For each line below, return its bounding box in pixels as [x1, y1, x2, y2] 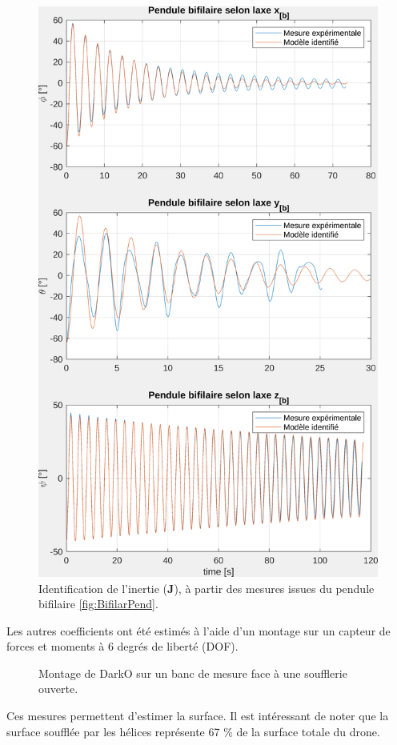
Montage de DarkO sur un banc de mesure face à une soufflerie [38, 664, 347, 681]
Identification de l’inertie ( [38, 579, 168, 596]
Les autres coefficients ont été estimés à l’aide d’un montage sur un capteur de [6, 622, 391, 639]
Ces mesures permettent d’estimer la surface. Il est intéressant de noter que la [6, 707, 389, 724]
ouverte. [38, 680, 78, 697]
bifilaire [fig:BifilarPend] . [38, 595, 158, 612]
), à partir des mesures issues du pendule [174, 579, 375, 596]
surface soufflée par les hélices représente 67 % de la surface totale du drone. [6, 723, 380, 739]
